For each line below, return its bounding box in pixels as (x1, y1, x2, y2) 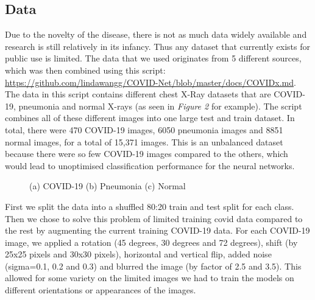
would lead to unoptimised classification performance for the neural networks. (5, 159, 295, 172)
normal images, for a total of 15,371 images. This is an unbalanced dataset (5, 135, 283, 148)
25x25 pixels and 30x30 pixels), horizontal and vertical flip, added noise (5, 248, 272, 260)
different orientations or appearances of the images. (5, 284, 196, 296)
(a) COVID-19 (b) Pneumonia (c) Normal (29, 180, 186, 192)
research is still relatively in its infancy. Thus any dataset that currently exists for (5, 40, 310, 52)
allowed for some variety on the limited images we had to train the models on (5, 271, 294, 284)
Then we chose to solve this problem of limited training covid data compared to (5, 212, 303, 225)
